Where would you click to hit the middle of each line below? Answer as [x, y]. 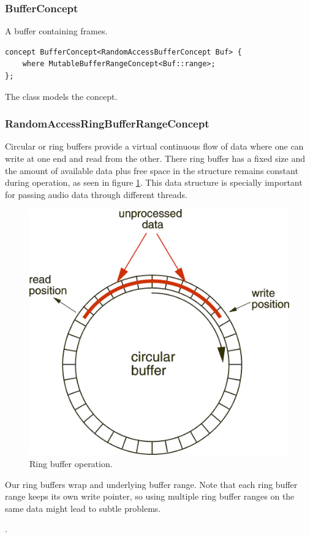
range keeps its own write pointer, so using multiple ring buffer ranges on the [150, 496]
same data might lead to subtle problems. [83, 508]
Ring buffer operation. [71, 464]
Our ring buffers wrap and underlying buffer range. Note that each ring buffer [151, 484]
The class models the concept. [61, 96]
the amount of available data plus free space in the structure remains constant [152, 170]
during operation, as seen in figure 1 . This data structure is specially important [154, 182]
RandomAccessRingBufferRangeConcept [107, 124]
